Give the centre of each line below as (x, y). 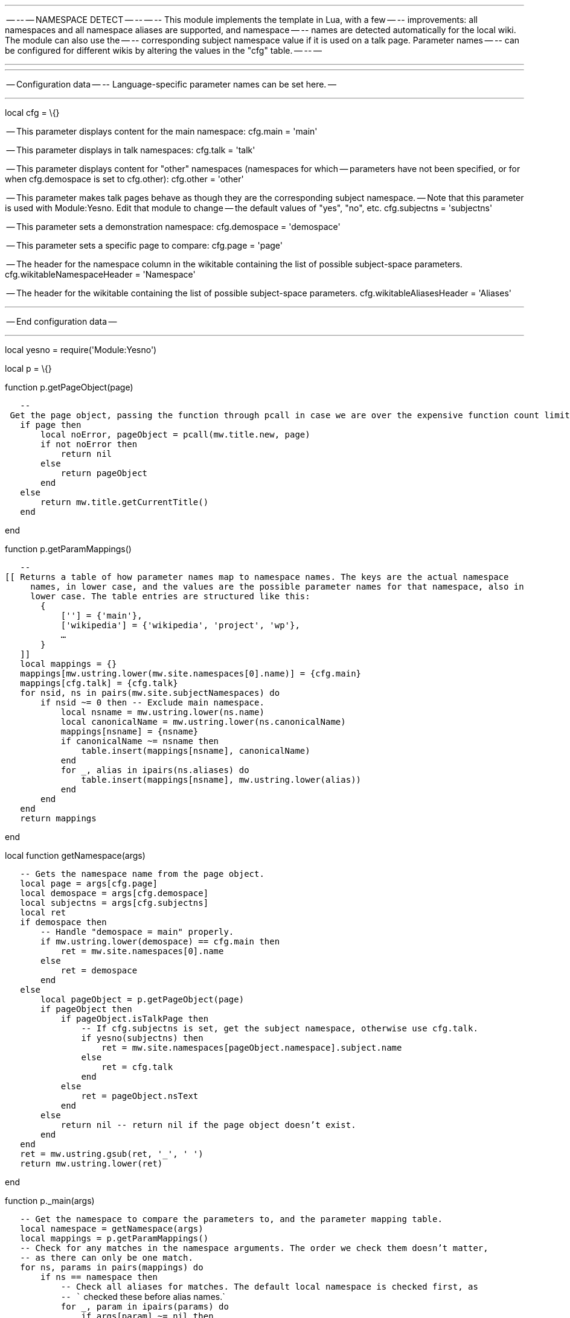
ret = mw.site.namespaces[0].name (142, 951)
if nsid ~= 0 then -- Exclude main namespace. (152, 702)
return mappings (58, 818)
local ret (43, 912)
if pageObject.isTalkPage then (135, 1019)
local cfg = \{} (32, 113)
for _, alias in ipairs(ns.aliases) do (155, 770)
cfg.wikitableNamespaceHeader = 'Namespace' (100, 274)
